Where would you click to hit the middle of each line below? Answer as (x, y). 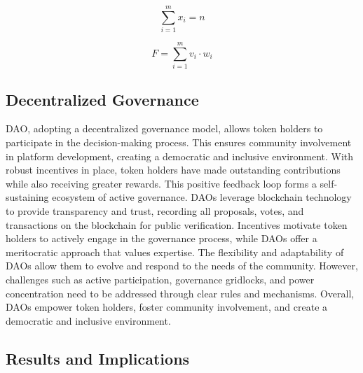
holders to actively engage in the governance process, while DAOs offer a (162, 238)
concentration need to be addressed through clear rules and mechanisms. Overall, (180, 293)
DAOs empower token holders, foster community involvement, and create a (167, 307)
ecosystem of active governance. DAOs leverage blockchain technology (202, 197)
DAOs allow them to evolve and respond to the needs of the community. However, (182, 266)
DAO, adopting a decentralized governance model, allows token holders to (164, 128)
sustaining (27, 197)
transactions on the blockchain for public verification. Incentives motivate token (177, 224)
